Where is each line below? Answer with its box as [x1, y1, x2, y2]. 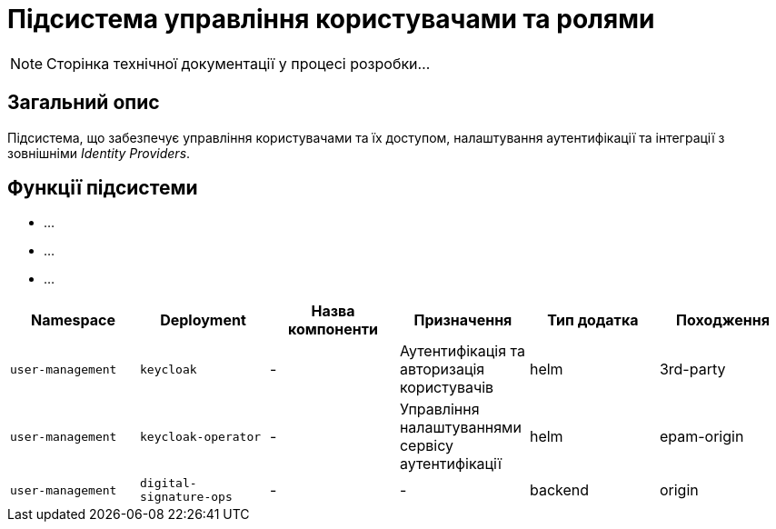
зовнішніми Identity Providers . [7, 145, 191, 161]
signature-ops [139, 490, 233, 504]
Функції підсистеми [7, 176, 198, 200]
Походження [675, 311, 770, 330]
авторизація [399, 360, 485, 379]
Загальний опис [7, 91, 160, 115]
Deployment [160, 311, 246, 330]
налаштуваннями [399, 418, 522, 437]
